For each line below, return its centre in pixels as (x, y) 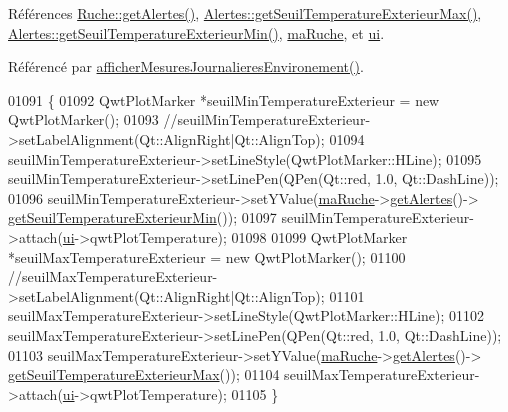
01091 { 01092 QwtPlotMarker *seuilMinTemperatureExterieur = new (224, 99)
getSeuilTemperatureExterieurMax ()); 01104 (144, 374)
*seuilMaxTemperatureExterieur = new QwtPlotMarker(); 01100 (207, 256)
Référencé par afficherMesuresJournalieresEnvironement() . (186, 66)
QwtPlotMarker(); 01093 (83, 119)
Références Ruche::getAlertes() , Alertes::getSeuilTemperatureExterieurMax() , (245, 13)
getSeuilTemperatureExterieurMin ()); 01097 (142, 217)
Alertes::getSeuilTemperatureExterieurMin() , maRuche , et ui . (196, 32)
